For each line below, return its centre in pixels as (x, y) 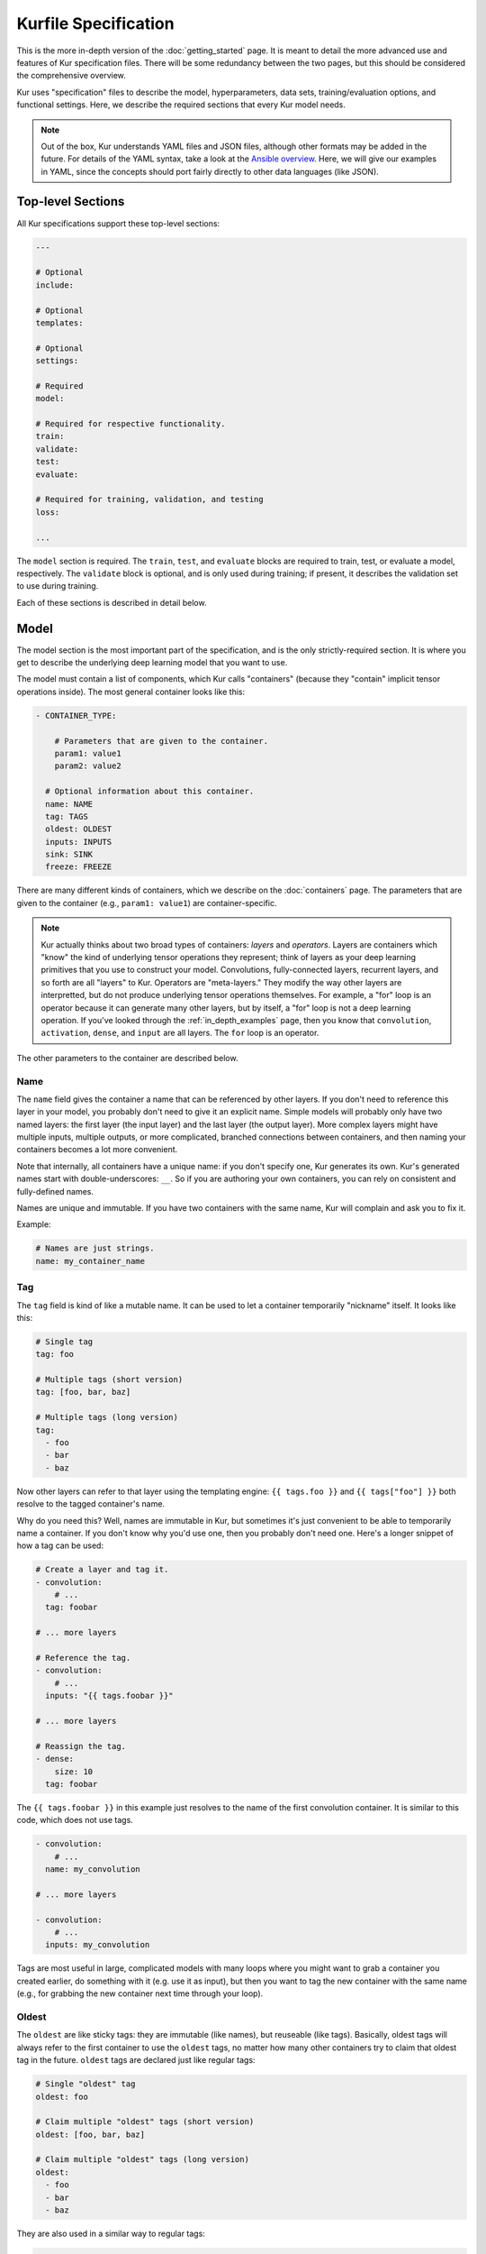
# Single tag (64, 1342)
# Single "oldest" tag (85, 2084)
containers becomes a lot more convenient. (97, 1150)
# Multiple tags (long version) (107, 1417)
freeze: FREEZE (79, 867)
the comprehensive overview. (71, 76)
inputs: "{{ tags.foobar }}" (110, 1696)
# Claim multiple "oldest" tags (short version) (145, 2122)
